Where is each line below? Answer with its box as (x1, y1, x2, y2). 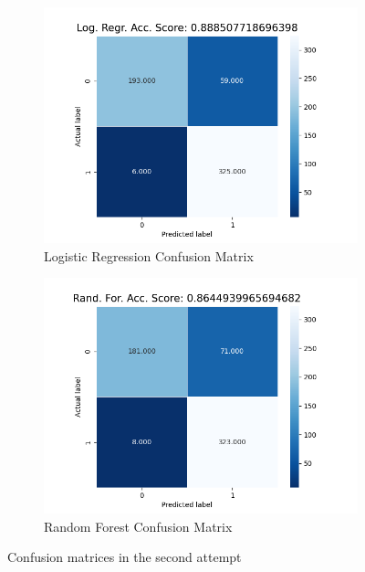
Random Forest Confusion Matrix (44, 516, 233, 535)
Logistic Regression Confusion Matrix (44, 246, 254, 265)
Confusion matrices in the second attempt (7, 547, 242, 567)
